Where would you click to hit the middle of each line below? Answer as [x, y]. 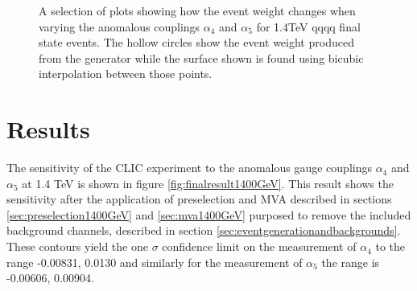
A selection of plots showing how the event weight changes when [197, 10]
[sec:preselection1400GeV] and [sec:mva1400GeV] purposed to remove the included [209, 214]
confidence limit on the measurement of [259, 246]
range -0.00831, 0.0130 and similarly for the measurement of [155, 262]
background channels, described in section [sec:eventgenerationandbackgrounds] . [204, 230]
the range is [351, 262]
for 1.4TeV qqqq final [308, 26]
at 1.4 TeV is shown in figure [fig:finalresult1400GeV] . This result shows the [208, 183]
